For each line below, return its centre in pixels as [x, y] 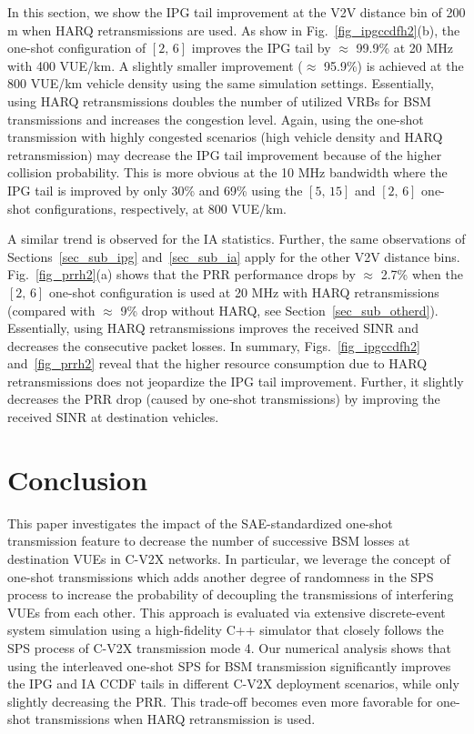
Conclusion [78, 479]
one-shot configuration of [77, 48]
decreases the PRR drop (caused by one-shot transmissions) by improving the [224, 399]
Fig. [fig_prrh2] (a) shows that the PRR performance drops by [182, 274]
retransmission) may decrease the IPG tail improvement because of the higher [225, 154]
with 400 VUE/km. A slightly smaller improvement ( [155, 65]
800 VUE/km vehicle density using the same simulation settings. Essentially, [221, 83]
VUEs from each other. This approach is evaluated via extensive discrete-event [227, 612]
